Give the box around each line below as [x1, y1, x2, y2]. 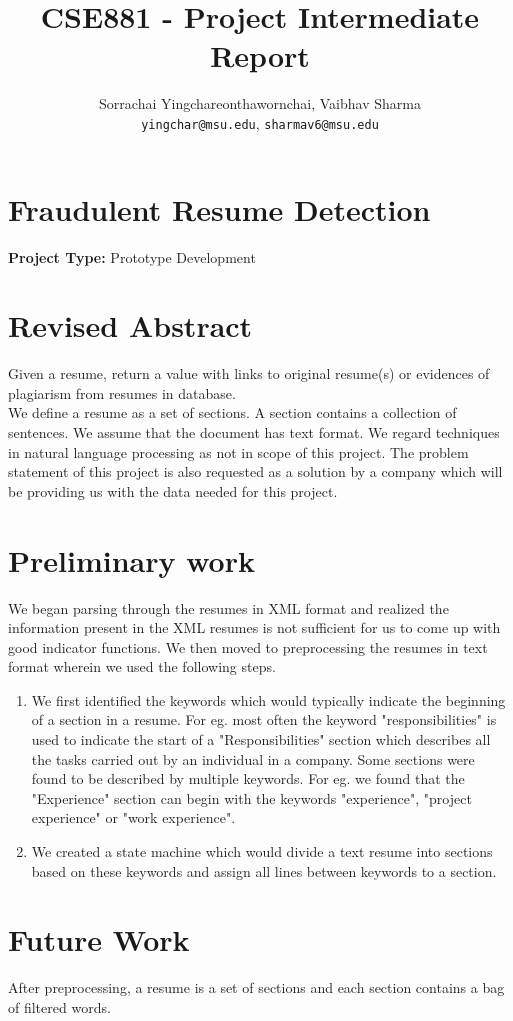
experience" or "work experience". [31, 807, 236, 828]
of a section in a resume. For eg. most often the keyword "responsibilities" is [31, 709, 497, 730]
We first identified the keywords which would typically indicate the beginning [31, 689, 506, 710]
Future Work [8, 919, 190, 960]
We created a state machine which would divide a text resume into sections [31, 841, 493, 862]
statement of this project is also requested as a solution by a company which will [8, 461, 503, 482]
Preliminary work [8, 539, 255, 580]
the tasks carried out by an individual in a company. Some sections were [31, 748, 475, 769]
